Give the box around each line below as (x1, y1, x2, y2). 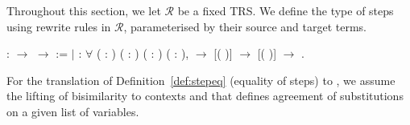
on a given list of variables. (6, 103, 139, 119)
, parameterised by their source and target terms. (123, 18, 367, 34)
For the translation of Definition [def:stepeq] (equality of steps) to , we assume (6, 71, 396, 88)
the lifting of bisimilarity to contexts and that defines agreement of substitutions (6, 87, 404, 104)
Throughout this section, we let (6, 2, 161, 18)
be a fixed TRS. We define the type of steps (177, 2, 394, 18)
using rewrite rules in (6, 18, 111, 34)
